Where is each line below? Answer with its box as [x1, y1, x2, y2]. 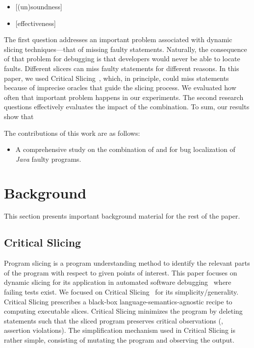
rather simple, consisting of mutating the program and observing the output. [4, 334, 234, 345]
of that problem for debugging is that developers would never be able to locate [4, 53, 240, 64]
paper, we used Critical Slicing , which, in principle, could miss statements [4, 73, 229, 83]
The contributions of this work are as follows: [4, 127, 140, 138]
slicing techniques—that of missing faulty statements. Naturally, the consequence [4, 44, 247, 54]
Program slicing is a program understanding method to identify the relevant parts [4, 258, 250, 268]
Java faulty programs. [15, 153, 81, 164]
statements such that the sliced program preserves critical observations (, [4, 315, 223, 325]
